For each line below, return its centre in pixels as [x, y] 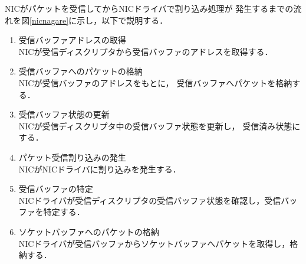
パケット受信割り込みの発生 [72, 157]
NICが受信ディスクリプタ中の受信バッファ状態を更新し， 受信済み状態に [159, 126]
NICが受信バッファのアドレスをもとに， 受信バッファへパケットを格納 [155, 82]
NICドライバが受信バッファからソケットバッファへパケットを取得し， [154, 243]
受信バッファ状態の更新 [64, 114]
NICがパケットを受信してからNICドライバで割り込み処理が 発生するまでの [149, 8]
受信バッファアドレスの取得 [72, 40]
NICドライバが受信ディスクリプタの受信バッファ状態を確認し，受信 [150, 200]
